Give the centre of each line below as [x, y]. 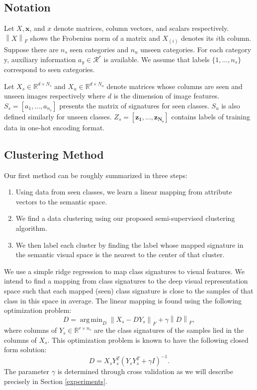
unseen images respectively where [55, 96]
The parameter [27, 371]
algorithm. [31, 228]
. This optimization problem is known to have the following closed [148, 340]
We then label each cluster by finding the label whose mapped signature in [129, 244]
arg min [91, 320]
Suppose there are [31, 49]
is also [231, 105]
